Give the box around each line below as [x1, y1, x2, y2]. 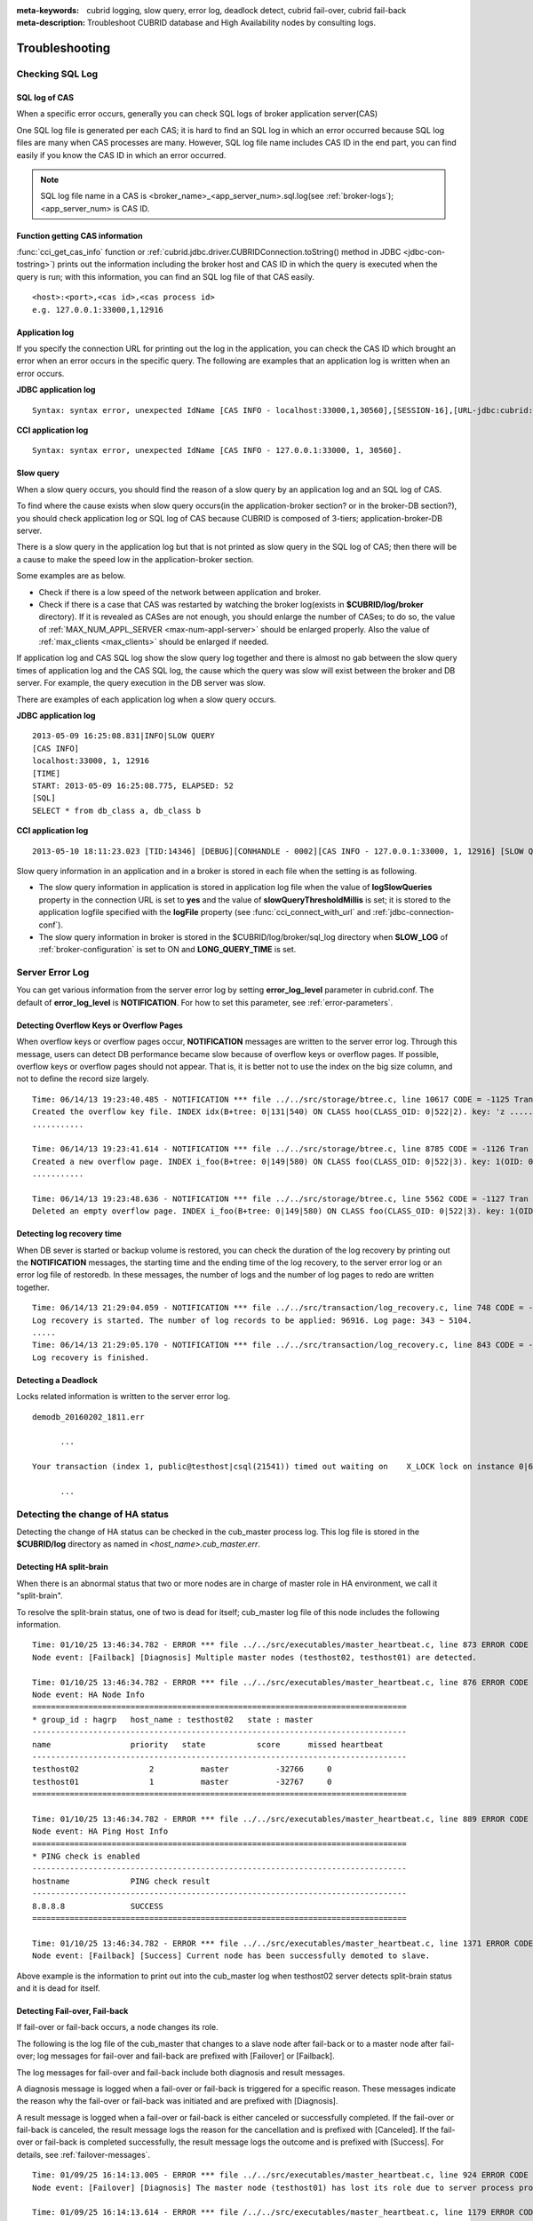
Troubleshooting [16, 41, 111, 56]
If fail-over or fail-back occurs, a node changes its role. [16, 2022, 219, 2033]
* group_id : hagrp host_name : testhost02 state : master [32, 1715, 314, 1724]
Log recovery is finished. [32, 1352, 150, 1363]
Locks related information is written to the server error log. [16, 1391, 231, 1402]
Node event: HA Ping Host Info [32, 1827, 169, 1836]
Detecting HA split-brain [16, 1562, 108, 1572]
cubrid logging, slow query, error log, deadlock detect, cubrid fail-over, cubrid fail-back [86, 5, 407, 15]
